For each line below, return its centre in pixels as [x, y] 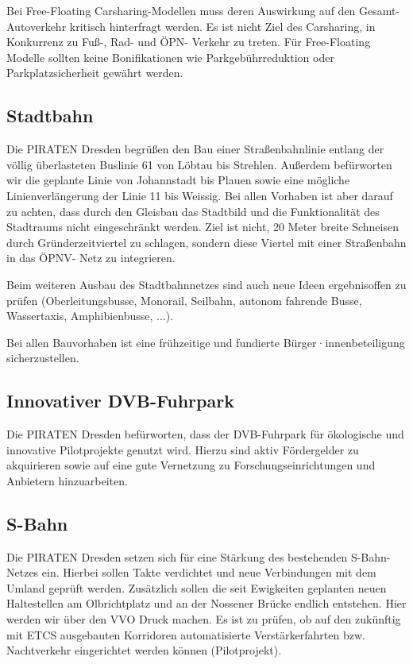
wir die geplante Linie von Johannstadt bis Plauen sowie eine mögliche [178, 180]
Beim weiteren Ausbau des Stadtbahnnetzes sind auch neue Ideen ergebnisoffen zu [206, 284]
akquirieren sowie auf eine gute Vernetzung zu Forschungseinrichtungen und [191, 465]
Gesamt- [380, 10]
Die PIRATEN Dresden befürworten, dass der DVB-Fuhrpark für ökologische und [205, 434]
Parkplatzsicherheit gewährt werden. [95, 73]
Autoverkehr [37, 26]
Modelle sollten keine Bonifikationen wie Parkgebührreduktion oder [170, 57]
